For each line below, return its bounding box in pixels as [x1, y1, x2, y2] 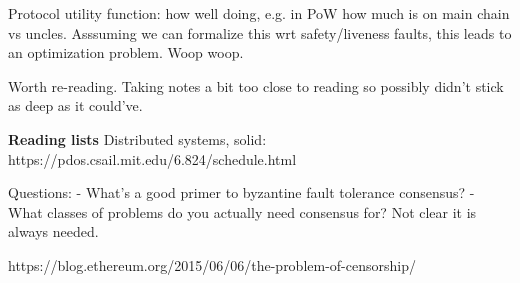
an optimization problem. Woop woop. [8, 42, 244, 63]
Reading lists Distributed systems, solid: [8, 128, 267, 149]
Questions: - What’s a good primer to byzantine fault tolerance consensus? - [8, 182, 475, 203]
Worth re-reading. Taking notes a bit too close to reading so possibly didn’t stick [8, 75, 504, 96]
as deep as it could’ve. [8, 95, 143, 116]
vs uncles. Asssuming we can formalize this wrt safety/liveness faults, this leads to [8, 22, 512, 43]
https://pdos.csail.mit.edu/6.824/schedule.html [8, 148, 297, 169]
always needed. [8, 221, 99, 242]
